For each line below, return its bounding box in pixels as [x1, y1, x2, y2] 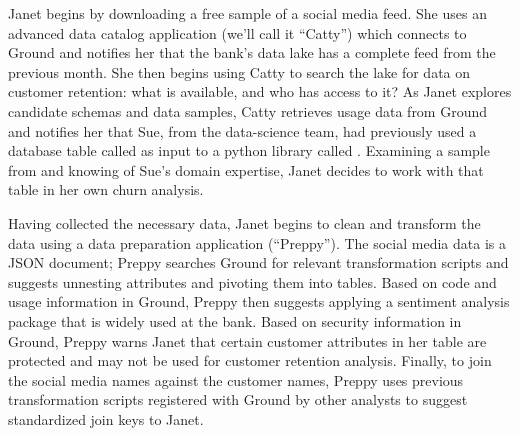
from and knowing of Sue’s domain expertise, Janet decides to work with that [8, 159, 484, 180]
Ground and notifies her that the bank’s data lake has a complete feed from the [8, 42, 496, 63]
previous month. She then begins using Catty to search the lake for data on [8, 61, 471, 82]
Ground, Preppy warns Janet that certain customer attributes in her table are [8, 330, 487, 351]
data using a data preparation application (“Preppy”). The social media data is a [8, 232, 506, 253]
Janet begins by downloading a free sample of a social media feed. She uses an [8, 3, 487, 23]
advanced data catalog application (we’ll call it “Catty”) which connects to [8, 22, 467, 43]
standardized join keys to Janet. [8, 408, 204, 429]
